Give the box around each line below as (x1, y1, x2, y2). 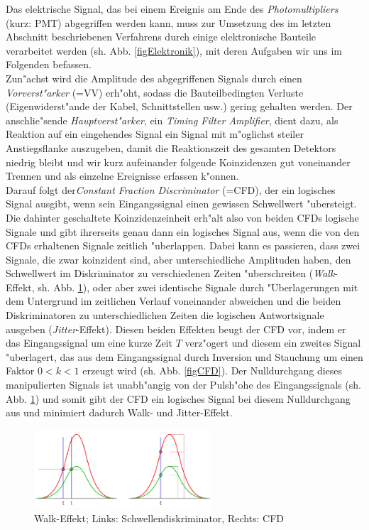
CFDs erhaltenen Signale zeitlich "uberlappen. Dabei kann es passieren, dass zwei (6, 238, 360, 253)
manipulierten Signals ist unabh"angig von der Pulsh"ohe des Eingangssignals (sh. (6, 377, 361, 392)
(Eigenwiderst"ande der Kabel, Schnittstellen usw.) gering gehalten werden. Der (6, 99, 353, 114)
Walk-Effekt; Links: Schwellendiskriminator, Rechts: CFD (34, 510, 285, 525)
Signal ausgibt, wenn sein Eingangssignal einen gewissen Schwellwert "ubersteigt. (6, 196, 357, 211)
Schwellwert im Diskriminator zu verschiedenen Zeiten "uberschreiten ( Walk (6, 266, 335, 281)
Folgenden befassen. (6, 57, 92, 72)
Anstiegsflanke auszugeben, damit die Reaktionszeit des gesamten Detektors (6, 140, 336, 155)
